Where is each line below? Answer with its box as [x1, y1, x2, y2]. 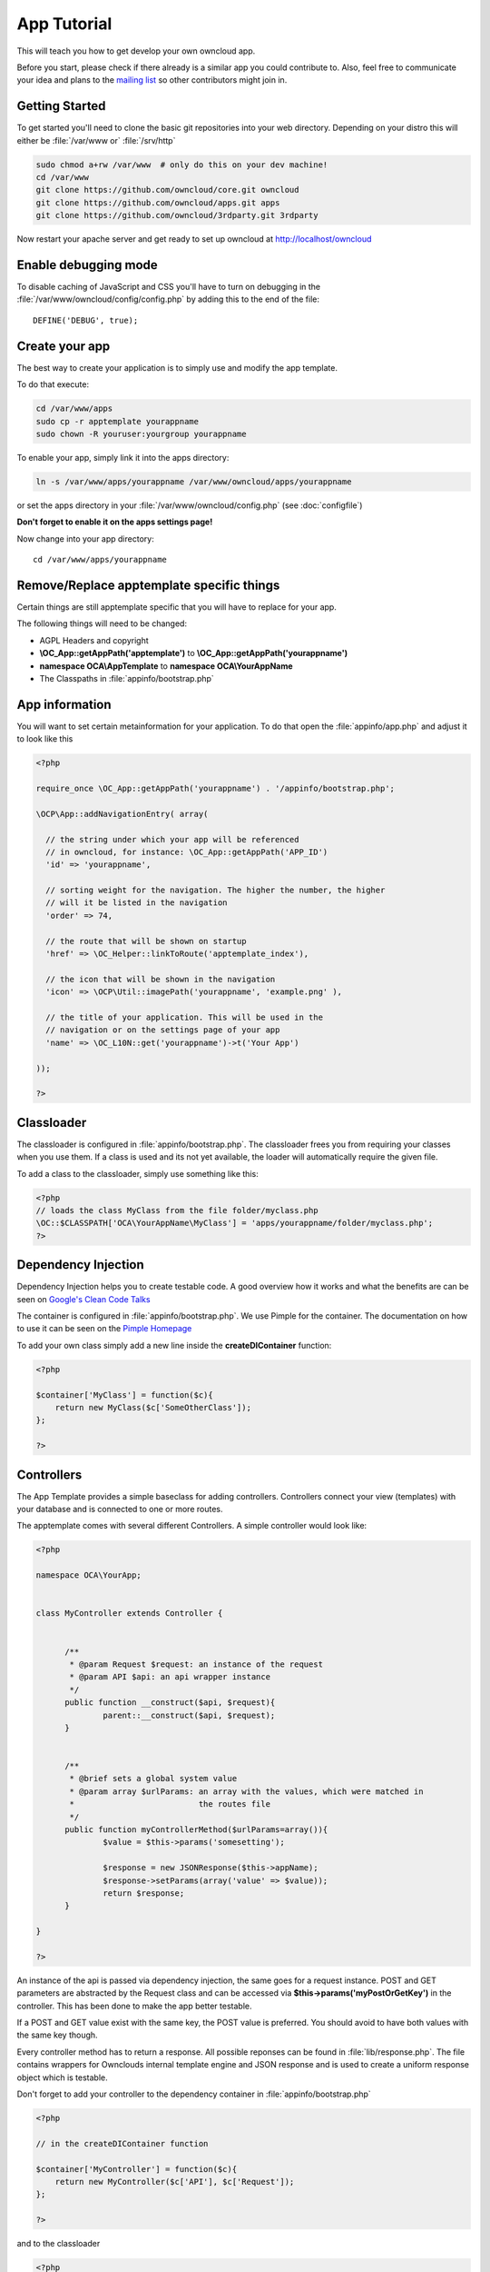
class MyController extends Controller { [35, 1609, 223, 1619]
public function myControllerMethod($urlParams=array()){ [64, 1825, 328, 1835]
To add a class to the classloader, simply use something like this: [16, 1168, 259, 1179]
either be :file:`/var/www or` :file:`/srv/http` [16, 135, 176, 145]
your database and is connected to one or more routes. [16, 1504, 223, 1515]
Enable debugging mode [16, 257, 158, 273]
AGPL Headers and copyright [39, 634, 149, 645]
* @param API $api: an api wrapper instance [69, 1672, 271, 1682]
